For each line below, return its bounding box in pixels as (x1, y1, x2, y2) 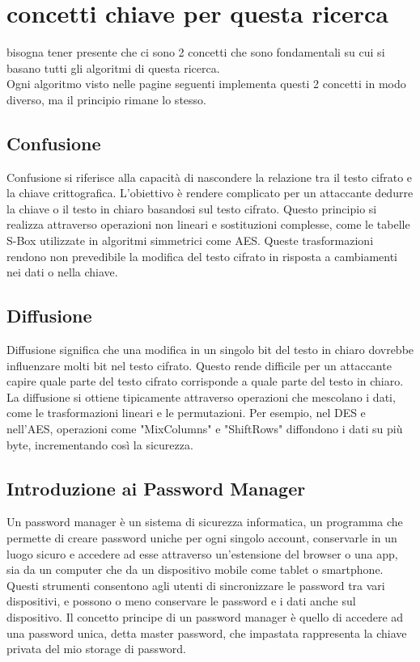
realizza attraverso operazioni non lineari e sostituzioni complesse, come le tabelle (6, 216, 410, 233)
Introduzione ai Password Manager (6, 475, 306, 500)
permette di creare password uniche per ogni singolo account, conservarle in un (6, 529, 397, 546)
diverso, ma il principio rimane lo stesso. (6, 91, 206, 108)
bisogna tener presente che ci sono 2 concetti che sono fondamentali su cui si (6, 44, 385, 61)
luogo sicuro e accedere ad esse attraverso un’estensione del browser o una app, (6, 545, 398, 562)
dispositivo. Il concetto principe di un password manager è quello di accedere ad (6, 608, 404, 625)
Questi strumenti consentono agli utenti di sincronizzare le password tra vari (6, 576, 385, 593)
